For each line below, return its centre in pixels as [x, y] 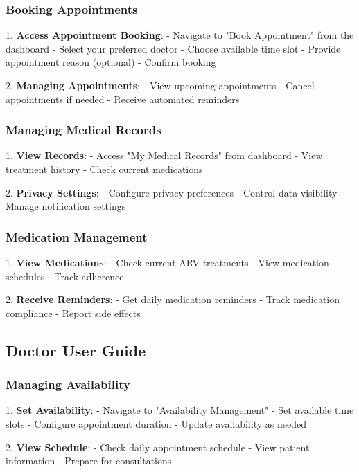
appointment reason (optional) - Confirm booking [111, 62]
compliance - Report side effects [73, 312]
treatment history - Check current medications [104, 169]
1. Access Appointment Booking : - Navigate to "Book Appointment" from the [180, 35]
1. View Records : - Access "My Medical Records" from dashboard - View [164, 155]
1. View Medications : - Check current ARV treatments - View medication [167, 262]
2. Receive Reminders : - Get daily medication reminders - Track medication [173, 299]
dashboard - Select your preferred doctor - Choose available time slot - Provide [173, 48]
